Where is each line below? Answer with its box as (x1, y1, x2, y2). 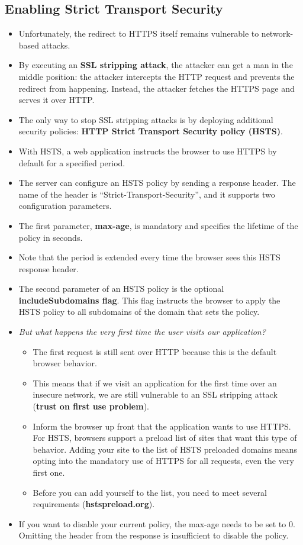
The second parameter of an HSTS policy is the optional (18, 282, 224, 295)
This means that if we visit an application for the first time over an (33, 376, 277, 389)
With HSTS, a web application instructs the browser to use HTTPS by (18, 144, 277, 157)
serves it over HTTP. (18, 93, 95, 106)
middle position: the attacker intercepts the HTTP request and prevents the (18, 70, 295, 82)
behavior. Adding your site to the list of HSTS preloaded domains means (33, 443, 298, 455)
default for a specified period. (18, 156, 125, 169)
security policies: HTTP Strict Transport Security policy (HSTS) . (18, 125, 283, 137)
